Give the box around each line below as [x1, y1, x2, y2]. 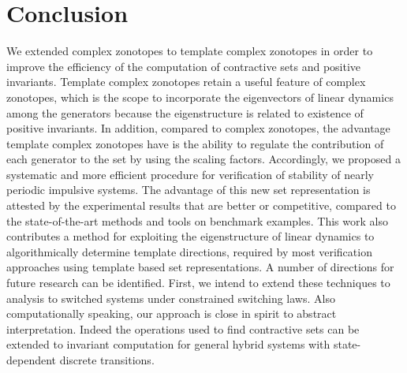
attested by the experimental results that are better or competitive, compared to [6, 197, 396, 214]
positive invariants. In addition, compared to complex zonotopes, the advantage [6, 120, 390, 136]
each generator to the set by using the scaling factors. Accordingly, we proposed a [6, 151, 401, 167]
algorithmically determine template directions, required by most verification [6, 243, 372, 259]
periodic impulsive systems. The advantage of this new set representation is [6, 181, 371, 198]
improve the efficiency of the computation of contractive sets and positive [6, 58, 361, 74]
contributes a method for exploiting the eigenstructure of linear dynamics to [6, 228, 375, 244]
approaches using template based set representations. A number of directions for [6, 259, 394, 275]
